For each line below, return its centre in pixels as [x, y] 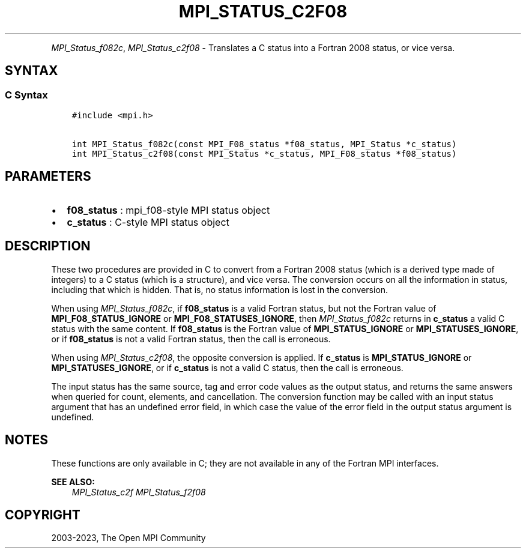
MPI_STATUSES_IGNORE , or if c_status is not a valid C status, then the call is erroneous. [227, 367]
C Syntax [26, 95]
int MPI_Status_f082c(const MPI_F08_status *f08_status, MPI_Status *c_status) [264, 144]
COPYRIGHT [43, 515]
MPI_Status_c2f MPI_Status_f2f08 [139, 492]
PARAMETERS [48, 177]
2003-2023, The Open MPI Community [128, 538]
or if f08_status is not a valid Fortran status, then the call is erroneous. [191, 339]
